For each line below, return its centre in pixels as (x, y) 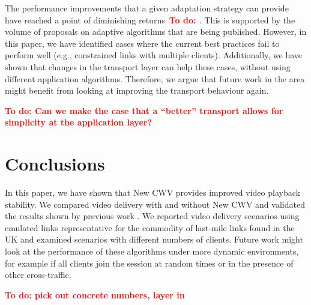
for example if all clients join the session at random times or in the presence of (149, 263)
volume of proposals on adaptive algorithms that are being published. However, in (156, 32)
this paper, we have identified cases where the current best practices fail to (142, 43)
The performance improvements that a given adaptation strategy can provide (147, 8)
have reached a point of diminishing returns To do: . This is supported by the (150, 20)
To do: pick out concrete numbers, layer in (95, 294)
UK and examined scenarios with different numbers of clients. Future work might (154, 239)
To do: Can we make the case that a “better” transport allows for (144, 110)
